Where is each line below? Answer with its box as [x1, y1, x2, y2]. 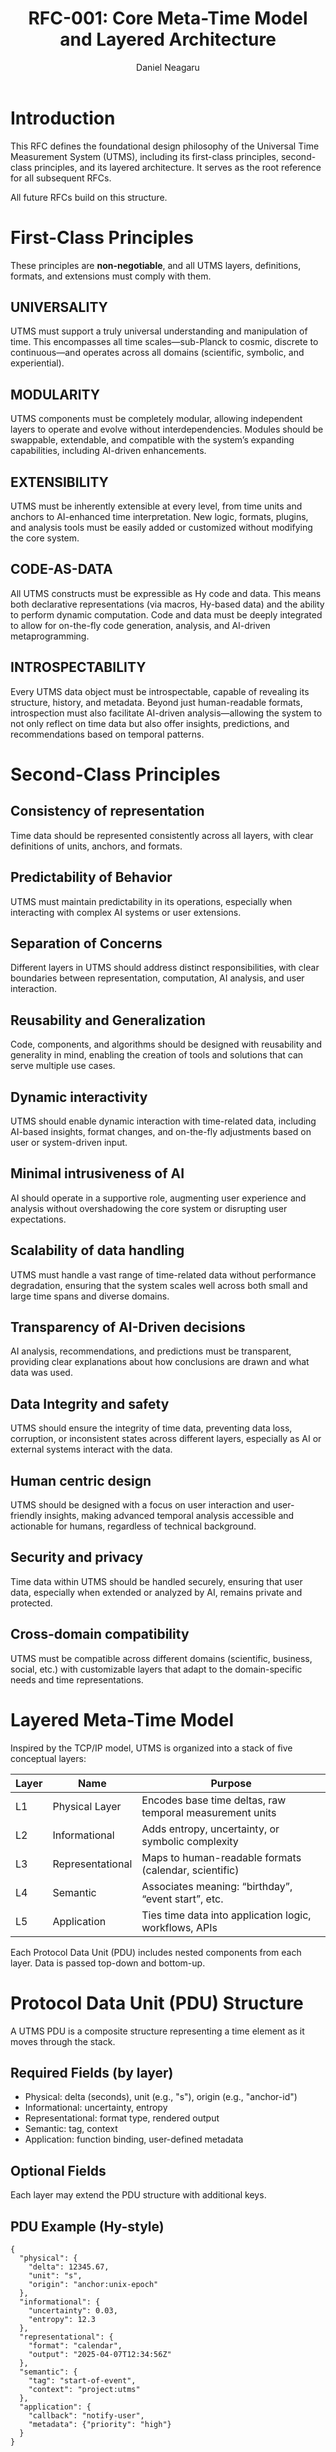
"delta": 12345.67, [28, 2262, 110, 2272]
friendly [10, 1510, 43, 1521]
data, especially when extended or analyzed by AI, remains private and [10, 1586, 303, 1598]
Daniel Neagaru [136, 61, 200, 73]
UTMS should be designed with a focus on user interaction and [10, 1499, 271, 1511]
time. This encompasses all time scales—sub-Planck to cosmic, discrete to [10, 336, 319, 348]
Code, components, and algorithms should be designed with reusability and [10, 1038, 323, 1051]
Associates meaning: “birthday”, [141, 1879, 293, 1893]
